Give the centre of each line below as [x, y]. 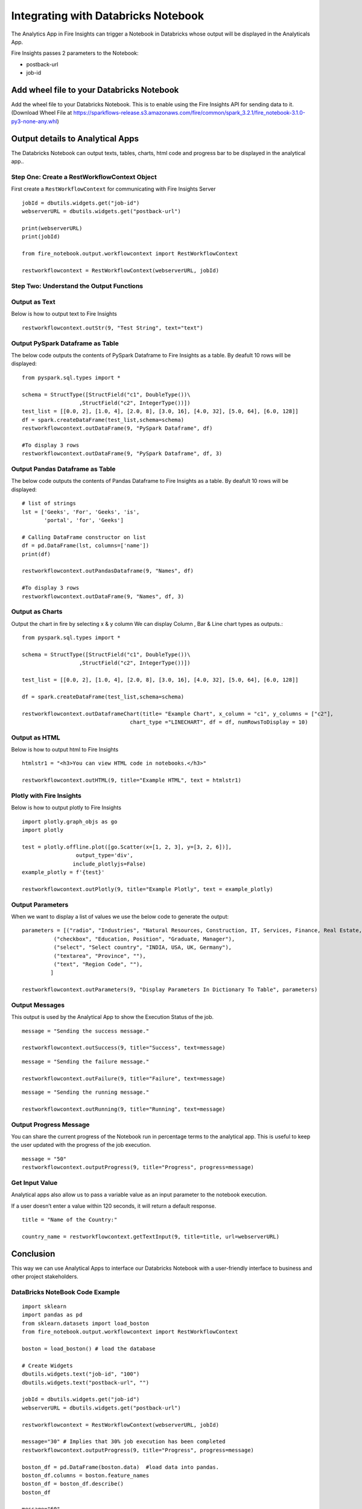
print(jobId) [41, 237]
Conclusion [33, 1253]
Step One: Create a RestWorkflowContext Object [84, 177]
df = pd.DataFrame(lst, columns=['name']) [86, 546]
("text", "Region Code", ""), [98, 964]
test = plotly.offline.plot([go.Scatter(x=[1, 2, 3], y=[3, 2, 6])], [127, 847]
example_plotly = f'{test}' [63, 873]
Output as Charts [37, 611]
